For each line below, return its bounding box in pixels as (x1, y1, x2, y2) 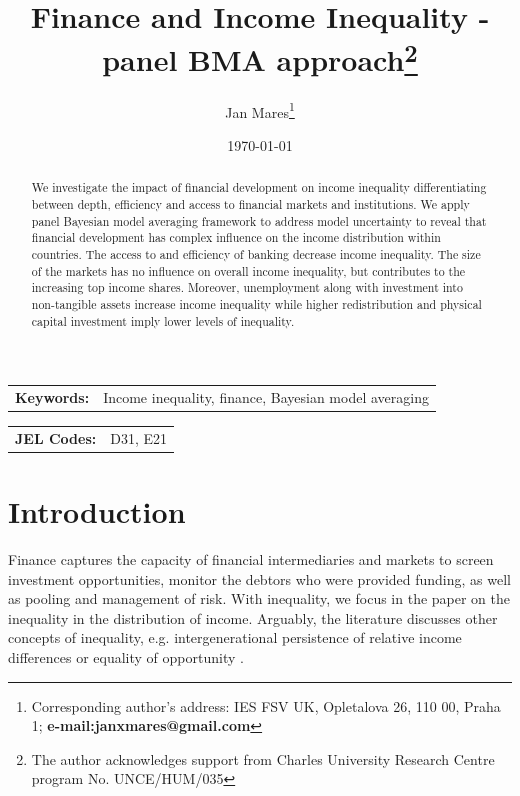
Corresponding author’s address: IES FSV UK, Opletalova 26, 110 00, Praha (31, 695, 501, 716)
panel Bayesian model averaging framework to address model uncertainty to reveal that (31, 212, 487, 229)
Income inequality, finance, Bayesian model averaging (103, 386, 429, 407)
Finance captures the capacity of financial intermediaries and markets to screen (8, 549, 494, 569)
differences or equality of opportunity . (8, 646, 244, 667)
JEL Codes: (15, 427, 97, 448)
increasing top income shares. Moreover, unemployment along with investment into (31, 279, 463, 296)
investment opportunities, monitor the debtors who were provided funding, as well (8, 568, 511, 589)
